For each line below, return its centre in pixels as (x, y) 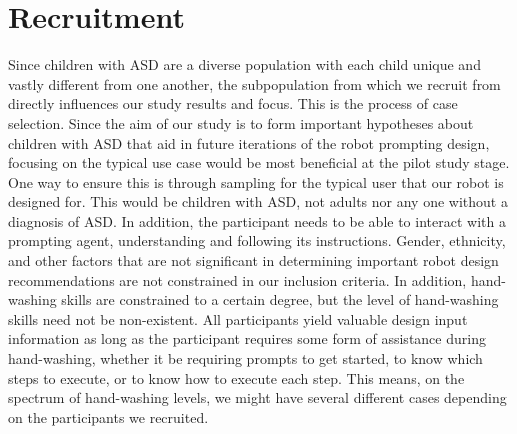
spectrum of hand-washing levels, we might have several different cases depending (257, 397)
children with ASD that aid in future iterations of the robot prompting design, (249, 142)
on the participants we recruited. (108, 416)
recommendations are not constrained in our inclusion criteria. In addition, (237, 279)
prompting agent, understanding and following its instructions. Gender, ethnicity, (257, 240)
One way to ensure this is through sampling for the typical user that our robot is (256, 181)
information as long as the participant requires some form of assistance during (247, 338)
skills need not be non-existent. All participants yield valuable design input (238, 318)
